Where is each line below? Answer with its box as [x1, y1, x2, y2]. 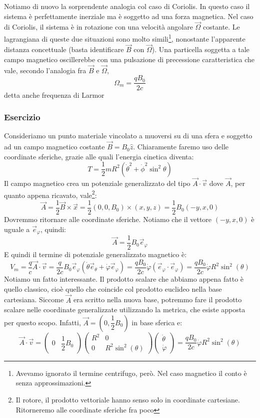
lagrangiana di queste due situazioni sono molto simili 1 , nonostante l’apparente [4, 32, 245, 44]
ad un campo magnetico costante [4, 141, 105, 152]
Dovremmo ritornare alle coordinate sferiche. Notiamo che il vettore [4, 214, 212, 224]
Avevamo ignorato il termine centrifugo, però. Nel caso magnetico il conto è [15, 367, 247, 378]
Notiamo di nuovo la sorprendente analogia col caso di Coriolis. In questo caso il [4, 1, 250, 11]
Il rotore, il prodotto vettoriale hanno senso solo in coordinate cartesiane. [15, 394, 240, 405]
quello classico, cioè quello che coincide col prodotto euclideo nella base [4, 283, 222, 294]
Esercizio [4, 111, 40, 123]
